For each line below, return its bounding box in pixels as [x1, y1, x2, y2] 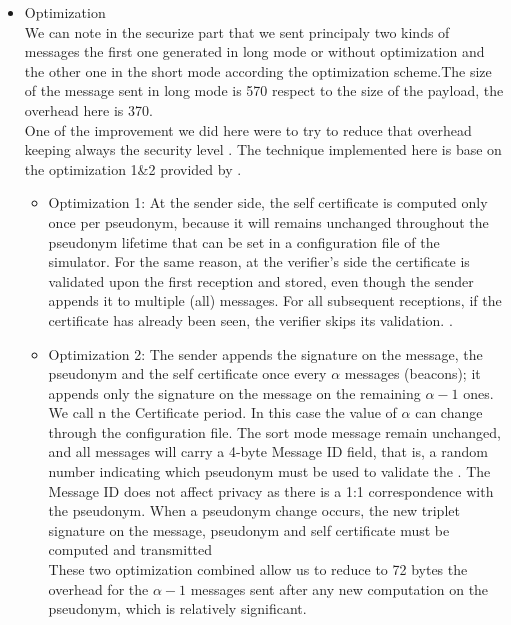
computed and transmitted [48, 539, 213, 560]
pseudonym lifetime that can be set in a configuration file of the [48, 231, 440, 252]
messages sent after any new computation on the [190, 578, 489, 599]
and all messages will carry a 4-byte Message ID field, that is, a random [48, 441, 488, 462]
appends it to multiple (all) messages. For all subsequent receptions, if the [48, 290, 502, 311]
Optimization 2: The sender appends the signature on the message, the [48, 343, 483, 364]
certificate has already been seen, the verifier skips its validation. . [48, 309, 453, 330]
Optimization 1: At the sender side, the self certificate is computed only [48, 192, 488, 213]
